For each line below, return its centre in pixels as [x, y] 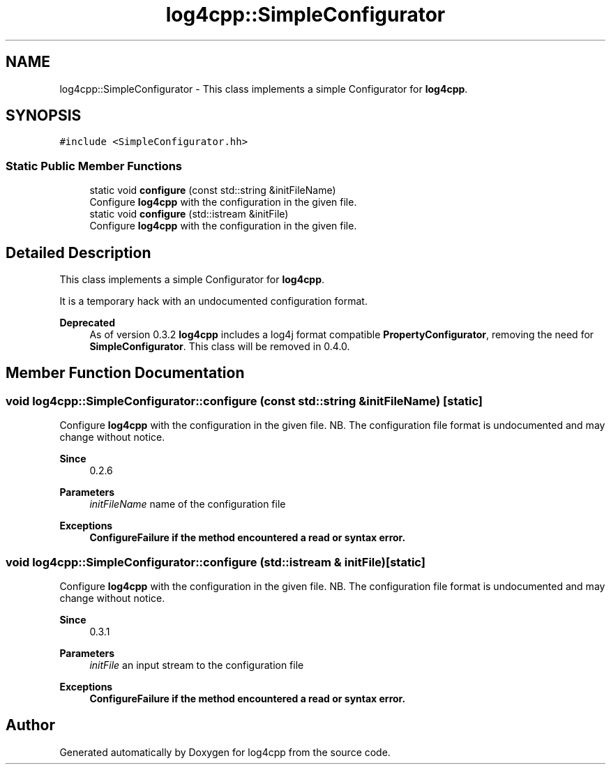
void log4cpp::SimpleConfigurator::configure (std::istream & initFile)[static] [216, 562]
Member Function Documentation [125, 373]
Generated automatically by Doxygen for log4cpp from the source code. [225, 752]
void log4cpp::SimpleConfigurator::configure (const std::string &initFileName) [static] [244, 401]
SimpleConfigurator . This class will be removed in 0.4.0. [220, 347]
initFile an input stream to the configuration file [197, 665]
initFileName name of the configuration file [188, 504]
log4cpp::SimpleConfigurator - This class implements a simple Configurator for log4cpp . [264, 89]
